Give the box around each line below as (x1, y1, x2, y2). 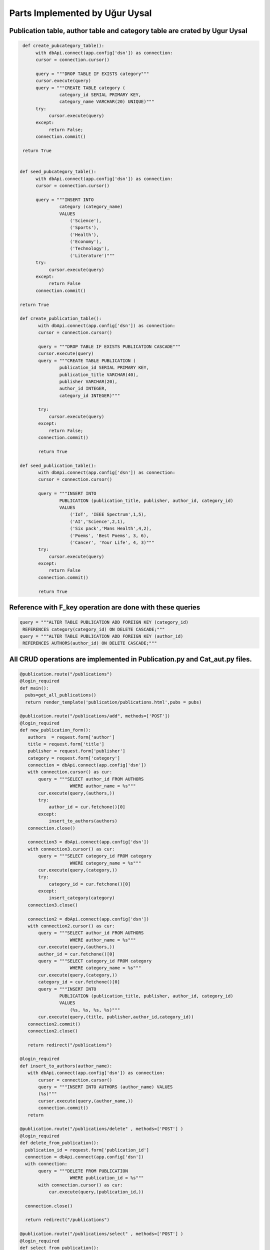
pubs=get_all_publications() (25, 692, 97, 698)
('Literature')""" (69, 252, 115, 258)
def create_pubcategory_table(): (22, 43, 104, 48)
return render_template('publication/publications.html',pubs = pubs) (25, 699, 202, 705)
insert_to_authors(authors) (48, 818, 117, 824)
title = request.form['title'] (27, 741, 104, 747)
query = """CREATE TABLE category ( (35, 85, 125, 90)
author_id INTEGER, (59, 385, 107, 391)
